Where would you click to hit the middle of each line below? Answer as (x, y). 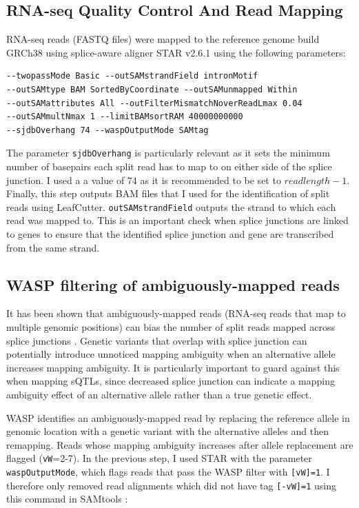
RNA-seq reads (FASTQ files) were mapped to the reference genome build (163, 39)
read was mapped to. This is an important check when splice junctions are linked (177, 220)
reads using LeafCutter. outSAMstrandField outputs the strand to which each (171, 206)
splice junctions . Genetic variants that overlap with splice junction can (157, 340)
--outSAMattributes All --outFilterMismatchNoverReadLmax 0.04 (154, 103)
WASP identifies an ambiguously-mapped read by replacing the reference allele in (178, 417)
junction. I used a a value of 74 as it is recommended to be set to (144, 180)
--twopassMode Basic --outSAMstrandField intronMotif (132, 76)
